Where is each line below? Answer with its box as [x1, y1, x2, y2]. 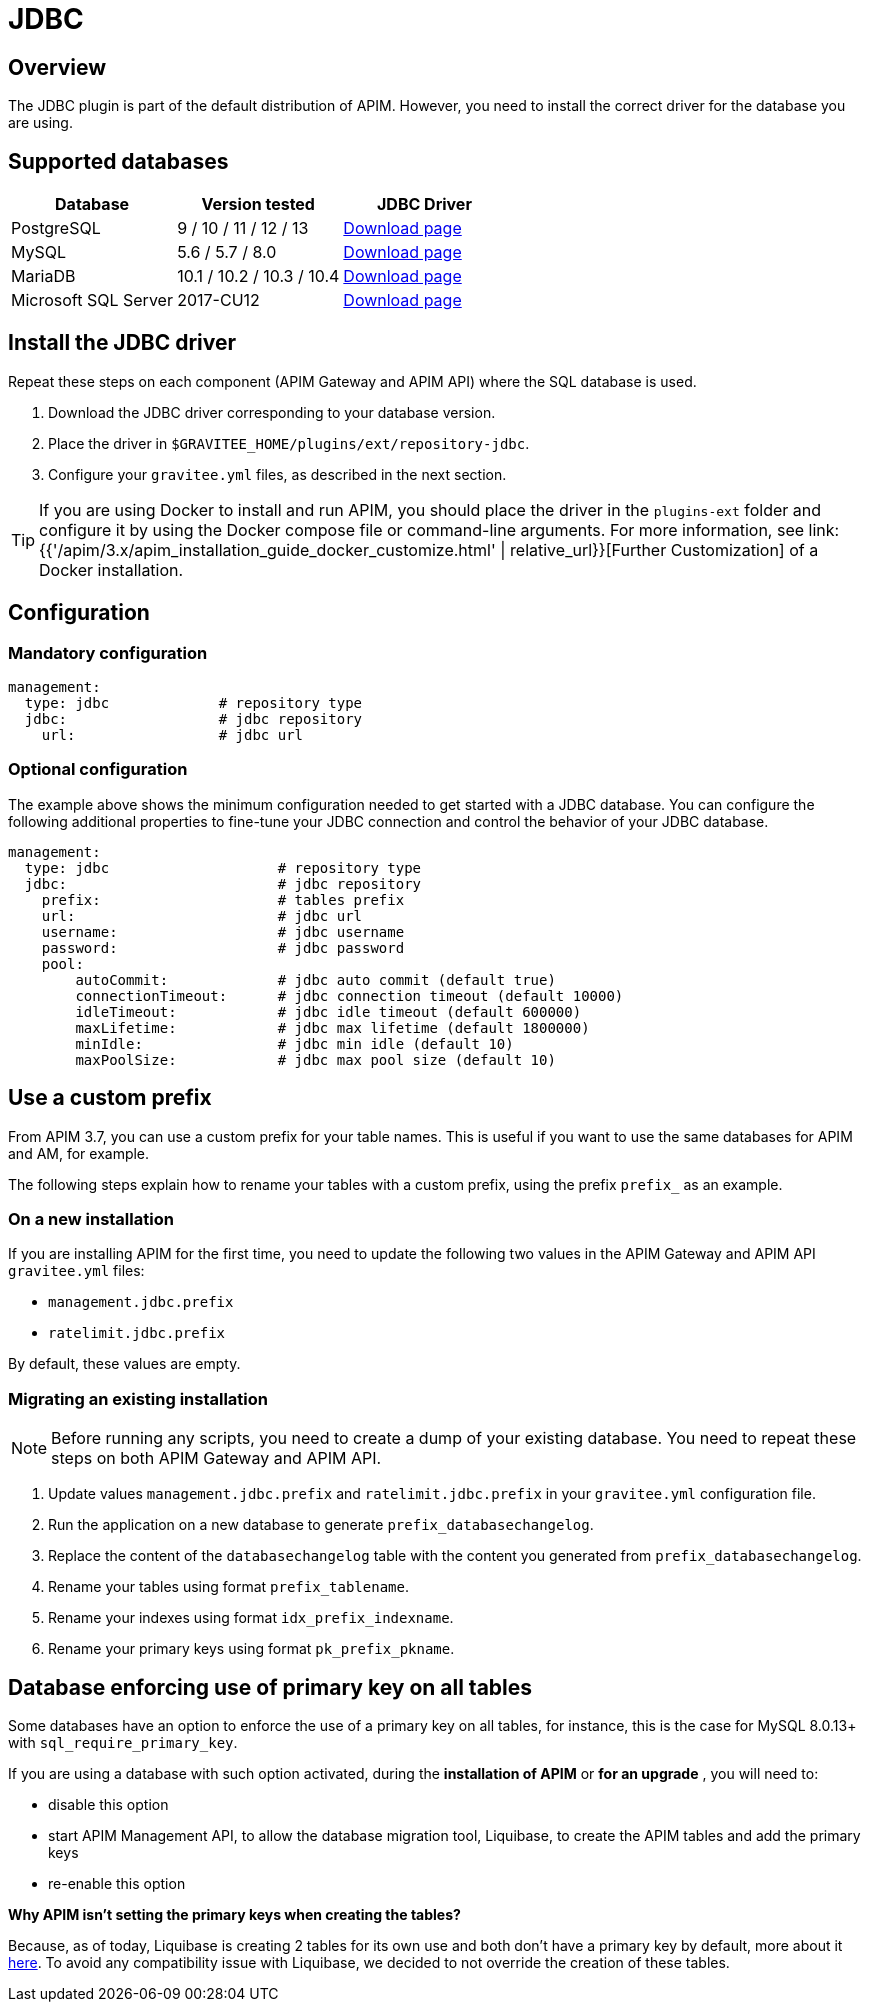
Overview [8, 54, 107, 80]
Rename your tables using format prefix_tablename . [48, 1578, 409, 1596]
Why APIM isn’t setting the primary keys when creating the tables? [8, 1906, 461, 1924]
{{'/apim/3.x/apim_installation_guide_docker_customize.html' [39, 539, 496, 560]
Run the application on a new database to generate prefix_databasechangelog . [48, 1516, 594, 1534]
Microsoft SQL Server [11, 290, 173, 311]
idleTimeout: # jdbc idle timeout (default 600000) [75, 1003, 582, 1020]
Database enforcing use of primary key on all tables [8, 1674, 533, 1700]
